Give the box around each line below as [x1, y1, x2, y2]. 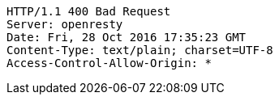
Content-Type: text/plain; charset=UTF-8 [6, 44, 273, 57]
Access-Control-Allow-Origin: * [6, 57, 212, 69]
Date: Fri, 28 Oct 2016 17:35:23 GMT [6, 31, 247, 44]
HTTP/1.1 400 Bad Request [6, 5, 171, 18]
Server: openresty [6, 18, 123, 31]
